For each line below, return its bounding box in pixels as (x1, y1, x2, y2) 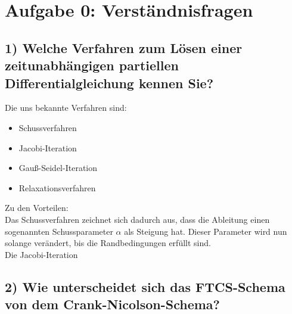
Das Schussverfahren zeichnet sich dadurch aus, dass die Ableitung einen (5, 213, 270, 225)
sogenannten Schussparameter (5, 225, 113, 237)
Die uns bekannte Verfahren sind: (5, 101, 127, 114)
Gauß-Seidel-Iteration (18, 161, 98, 174)
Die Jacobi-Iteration (5, 248, 78, 260)
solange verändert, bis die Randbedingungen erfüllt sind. (5, 237, 211, 249)
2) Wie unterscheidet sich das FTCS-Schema (5, 277, 285, 296)
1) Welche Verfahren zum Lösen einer (5, 38, 243, 57)
